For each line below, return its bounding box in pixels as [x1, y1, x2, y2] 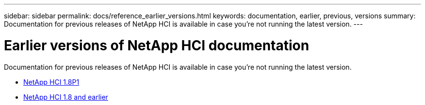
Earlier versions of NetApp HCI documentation [4, 37, 310, 54]
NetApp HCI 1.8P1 [23, 77, 80, 86]
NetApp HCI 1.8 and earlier [23, 92, 108, 101]
